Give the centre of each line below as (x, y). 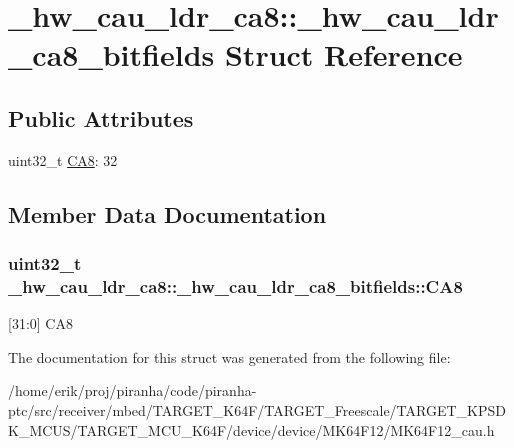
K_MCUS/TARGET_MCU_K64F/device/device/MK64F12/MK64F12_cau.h (251, 429)
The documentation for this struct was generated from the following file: (229, 356)
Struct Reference (343, 54)
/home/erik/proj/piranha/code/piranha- (132, 390)
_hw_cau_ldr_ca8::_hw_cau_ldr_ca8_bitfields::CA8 (235, 285)
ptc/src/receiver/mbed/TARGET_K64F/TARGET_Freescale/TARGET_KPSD (257, 410)
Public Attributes (101, 117)
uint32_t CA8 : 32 (63, 159)
